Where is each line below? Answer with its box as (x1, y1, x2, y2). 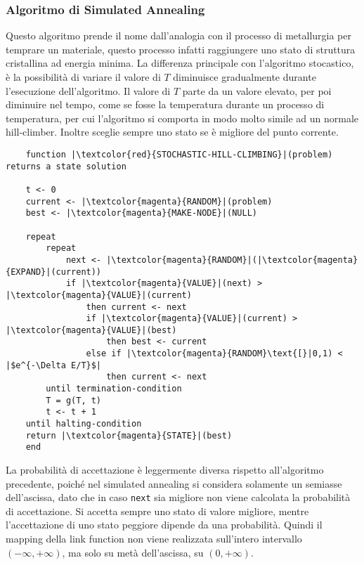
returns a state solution (6, 161, 126, 171)
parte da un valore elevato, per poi (182, 83, 332, 98)
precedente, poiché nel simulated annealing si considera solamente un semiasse (6, 476, 342, 491)
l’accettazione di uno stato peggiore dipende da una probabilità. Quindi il (6, 517, 323, 532)
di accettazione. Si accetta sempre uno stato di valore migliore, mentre (6, 503, 309, 518)
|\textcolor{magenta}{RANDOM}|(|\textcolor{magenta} (106, 254, 358, 265)
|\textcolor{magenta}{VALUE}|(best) (6, 325, 177, 335)
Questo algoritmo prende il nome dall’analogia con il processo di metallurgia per (6, 28, 351, 43)
